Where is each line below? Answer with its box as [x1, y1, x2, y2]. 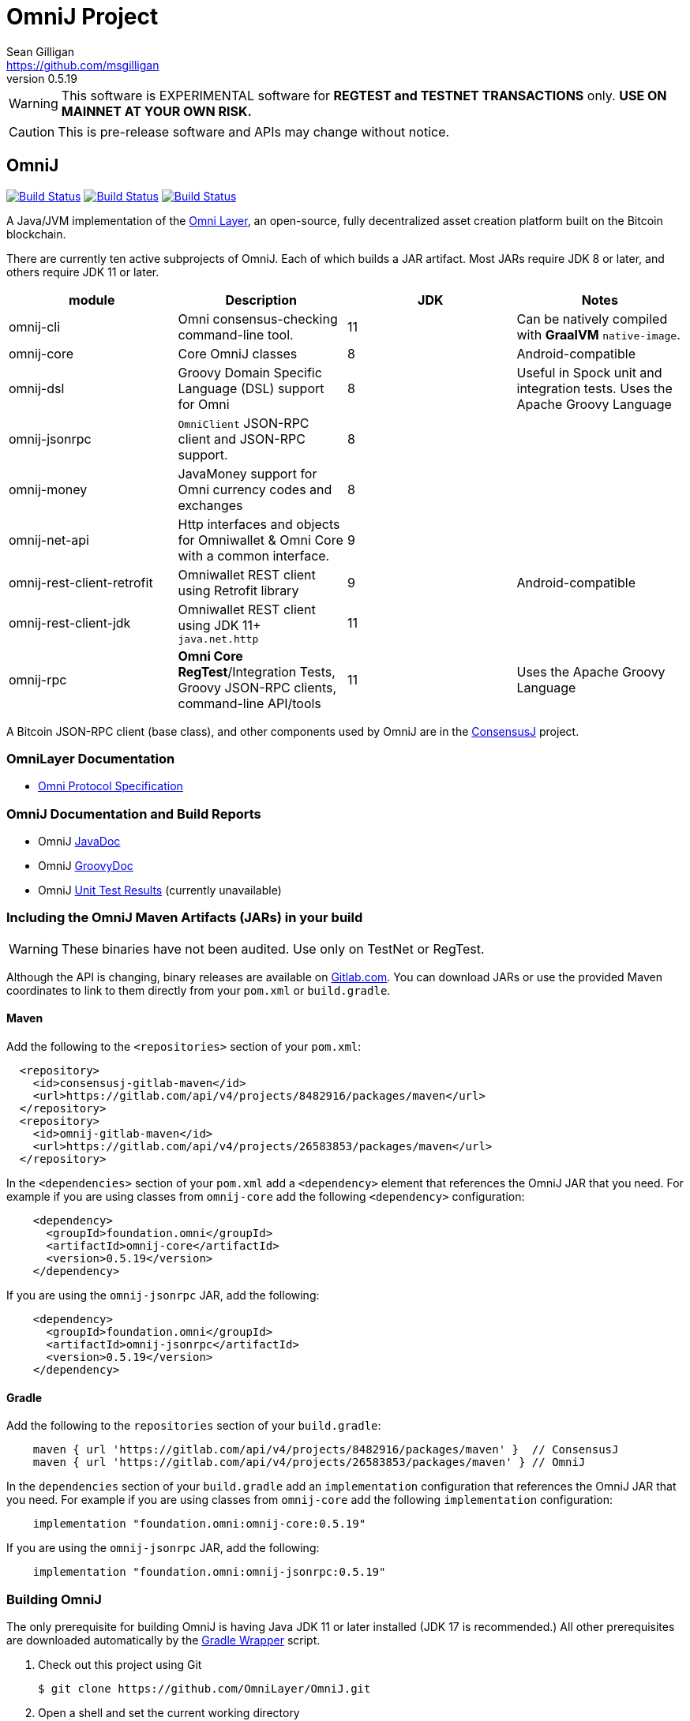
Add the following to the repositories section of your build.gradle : [6, 1419, 381, 1433]
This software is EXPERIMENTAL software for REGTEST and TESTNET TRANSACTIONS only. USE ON [61, 87, 667, 103]
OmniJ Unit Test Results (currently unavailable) [38, 883, 282, 898]
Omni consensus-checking [178, 310, 338, 327]
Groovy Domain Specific [178, 364, 322, 381]
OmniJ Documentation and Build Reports [6, 805, 261, 822]
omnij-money [9, 481, 88, 497]
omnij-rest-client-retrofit [9, 574, 153, 591]
